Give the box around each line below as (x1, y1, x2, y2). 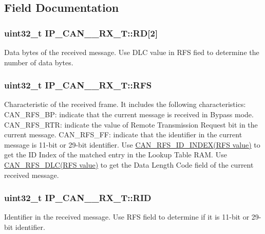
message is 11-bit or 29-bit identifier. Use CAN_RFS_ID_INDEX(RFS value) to (4, 139, 260, 150)
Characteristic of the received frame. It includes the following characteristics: (4, 99, 246, 110)
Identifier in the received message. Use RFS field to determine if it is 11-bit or (4, 211, 250, 222)
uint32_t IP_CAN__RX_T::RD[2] (4, 26, 158, 39)
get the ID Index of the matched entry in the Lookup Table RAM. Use (4, 149, 227, 160)
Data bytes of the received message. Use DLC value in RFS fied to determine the (4, 47, 259, 57)
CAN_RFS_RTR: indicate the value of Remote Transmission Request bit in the (4, 119, 258, 130)
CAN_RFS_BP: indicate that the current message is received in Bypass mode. (4, 109, 254, 119)
